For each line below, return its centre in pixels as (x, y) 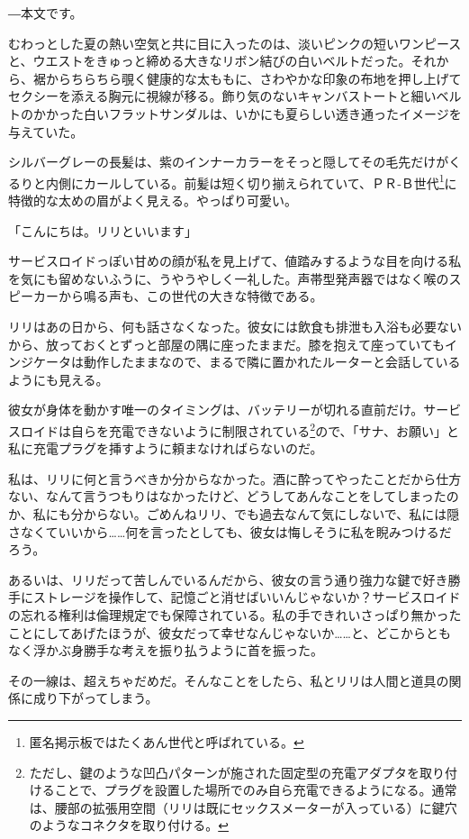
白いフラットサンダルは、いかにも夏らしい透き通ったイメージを (272, 113)
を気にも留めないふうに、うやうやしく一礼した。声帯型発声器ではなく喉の (229, 278)
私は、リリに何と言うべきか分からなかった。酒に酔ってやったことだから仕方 (235, 478)
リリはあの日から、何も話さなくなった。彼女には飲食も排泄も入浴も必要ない (235, 326)
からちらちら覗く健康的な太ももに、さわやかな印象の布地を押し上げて (253, 78)
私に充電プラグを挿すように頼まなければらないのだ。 (166, 448)
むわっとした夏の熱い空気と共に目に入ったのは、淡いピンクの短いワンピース (235, 43)
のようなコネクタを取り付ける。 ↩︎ (129, 825)
